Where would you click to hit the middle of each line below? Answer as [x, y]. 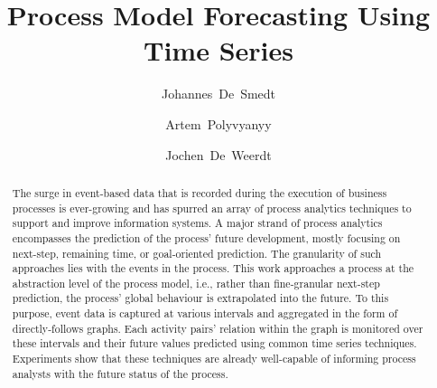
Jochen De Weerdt [218, 154]
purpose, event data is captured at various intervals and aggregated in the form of [205, 313]
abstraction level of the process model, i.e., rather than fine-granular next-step [196, 283]
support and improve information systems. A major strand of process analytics [197, 223]
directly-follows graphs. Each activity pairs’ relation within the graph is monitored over [218, 328]
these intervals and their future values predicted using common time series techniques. [214, 343]
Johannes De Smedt [218, 94]
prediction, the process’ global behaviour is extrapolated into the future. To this [200, 298]
